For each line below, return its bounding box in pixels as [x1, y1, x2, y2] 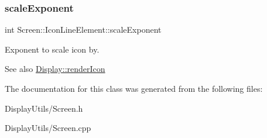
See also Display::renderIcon [5, 63, 105, 75]
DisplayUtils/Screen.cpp [5, 122, 91, 134]
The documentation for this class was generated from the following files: [5, 82, 263, 94]
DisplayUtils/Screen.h [5, 102, 83, 114]
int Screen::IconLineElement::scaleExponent [5, 23, 162, 36]
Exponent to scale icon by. [5, 43, 100, 55]
